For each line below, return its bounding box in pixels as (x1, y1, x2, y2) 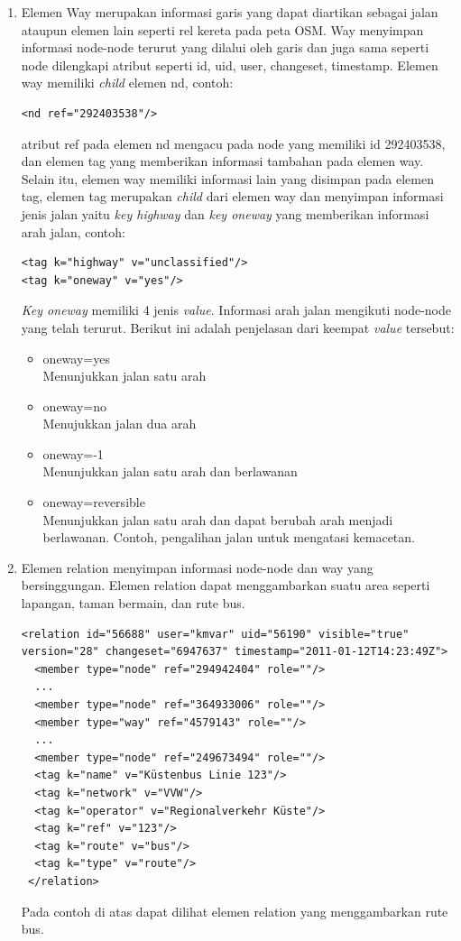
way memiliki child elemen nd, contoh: (21, 73, 234, 92)
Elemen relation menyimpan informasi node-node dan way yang (21, 558, 373, 577)
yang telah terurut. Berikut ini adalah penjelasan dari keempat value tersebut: (21, 318, 455, 337)
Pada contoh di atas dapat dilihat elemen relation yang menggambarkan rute (21, 901, 448, 920)
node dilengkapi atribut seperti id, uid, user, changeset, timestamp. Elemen (21, 55, 438, 74)
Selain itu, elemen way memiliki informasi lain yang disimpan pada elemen (21, 169, 434, 188)
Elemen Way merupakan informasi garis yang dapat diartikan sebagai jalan (21, 3, 438, 21)
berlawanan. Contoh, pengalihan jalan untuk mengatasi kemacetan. (42, 528, 415, 547)
